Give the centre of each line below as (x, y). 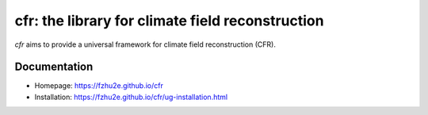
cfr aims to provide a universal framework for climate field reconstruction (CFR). (145, 44)
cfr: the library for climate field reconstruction (169, 21)
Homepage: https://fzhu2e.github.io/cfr (99, 86)
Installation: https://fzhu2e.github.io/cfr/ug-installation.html (131, 97)
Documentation (54, 67)
